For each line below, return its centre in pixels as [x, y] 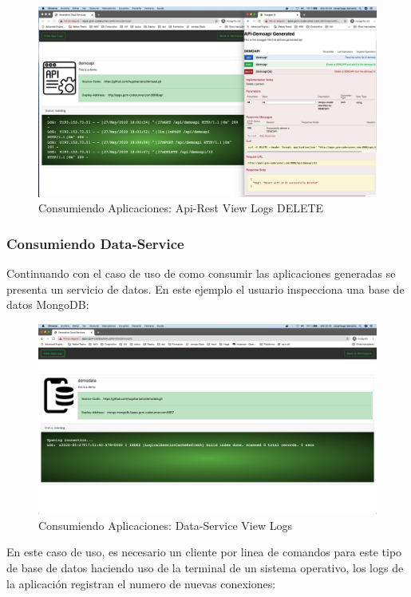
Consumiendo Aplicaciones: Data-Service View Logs [165, 525]
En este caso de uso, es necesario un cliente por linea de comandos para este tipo [204, 552]
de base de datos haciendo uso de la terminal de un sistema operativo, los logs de [205, 567]
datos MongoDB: [48, 304]
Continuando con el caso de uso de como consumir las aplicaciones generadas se [201, 273]
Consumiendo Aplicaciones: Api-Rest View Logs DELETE [181, 208]
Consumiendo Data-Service [95, 243]
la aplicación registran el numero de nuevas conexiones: [141, 583]
